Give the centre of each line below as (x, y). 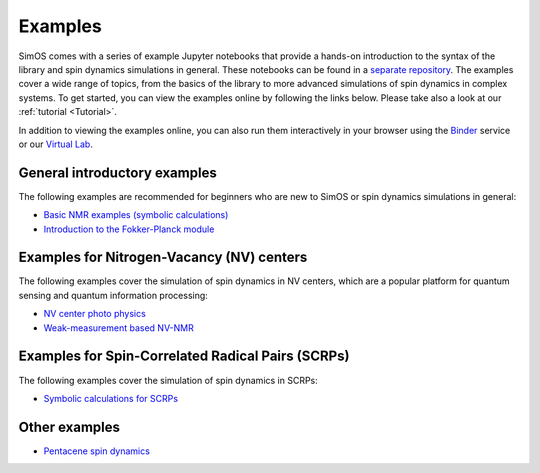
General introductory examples (117, 172)
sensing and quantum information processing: (113, 295)
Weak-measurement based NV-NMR (119, 327)
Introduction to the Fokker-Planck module (129, 229)
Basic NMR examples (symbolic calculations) (136, 215)
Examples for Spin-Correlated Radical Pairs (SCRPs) (184, 356)
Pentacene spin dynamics (96, 451)
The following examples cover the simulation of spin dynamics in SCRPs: (168, 380)
